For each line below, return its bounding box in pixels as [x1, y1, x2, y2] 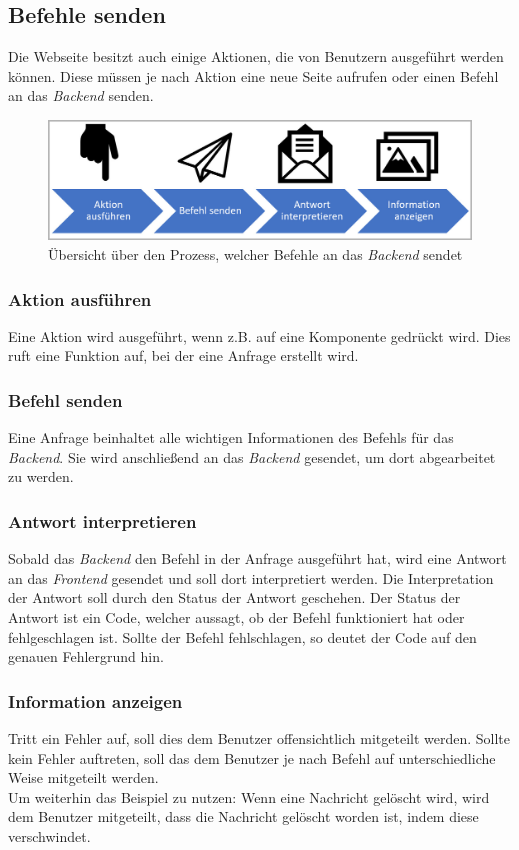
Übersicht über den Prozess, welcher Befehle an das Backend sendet [48, 244, 463, 265]
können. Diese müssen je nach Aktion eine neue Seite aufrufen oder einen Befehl [8, 65, 499, 86]
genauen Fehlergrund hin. [8, 646, 164, 667]
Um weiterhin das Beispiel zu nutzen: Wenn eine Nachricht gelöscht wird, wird [8, 786, 490, 807]
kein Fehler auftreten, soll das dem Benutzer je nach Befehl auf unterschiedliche [8, 747, 496, 768]
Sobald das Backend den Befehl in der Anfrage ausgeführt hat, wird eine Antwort [8, 548, 507, 569]
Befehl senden [8, 387, 123, 412]
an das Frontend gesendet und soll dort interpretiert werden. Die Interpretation [8, 567, 494, 588]
